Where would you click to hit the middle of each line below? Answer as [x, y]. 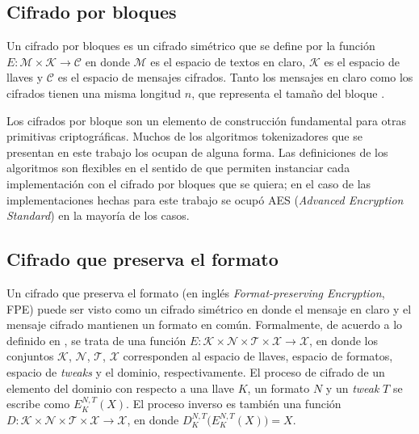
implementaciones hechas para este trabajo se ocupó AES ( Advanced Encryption [205, 199]
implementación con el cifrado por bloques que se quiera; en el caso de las [189, 183]
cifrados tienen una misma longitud [94, 93]
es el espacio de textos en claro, [228, 61]
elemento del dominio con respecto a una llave [121, 388]
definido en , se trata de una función [96, 340]
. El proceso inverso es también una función [234, 404]
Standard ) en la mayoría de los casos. [98, 215]
